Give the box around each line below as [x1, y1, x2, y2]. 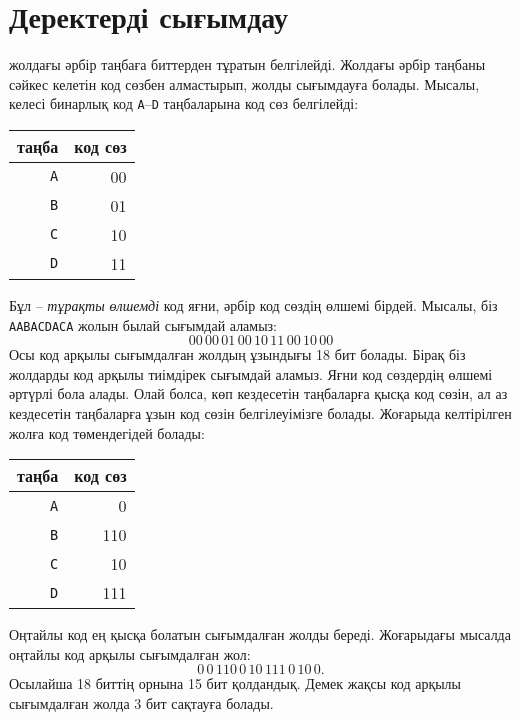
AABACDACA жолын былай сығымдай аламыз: [9, 314, 278, 335]
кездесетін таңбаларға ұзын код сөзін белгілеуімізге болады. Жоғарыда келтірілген [9, 403, 512, 423]
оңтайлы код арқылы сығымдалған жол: [9, 643, 251, 664]
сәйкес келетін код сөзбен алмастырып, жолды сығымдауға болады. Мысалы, [9, 73, 480, 94]
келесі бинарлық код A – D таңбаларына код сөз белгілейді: [9, 93, 359, 114]
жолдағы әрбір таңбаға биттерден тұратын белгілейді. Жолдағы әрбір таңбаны [9, 54, 486, 75]
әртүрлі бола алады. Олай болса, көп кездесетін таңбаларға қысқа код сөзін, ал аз [9, 383, 508, 404]
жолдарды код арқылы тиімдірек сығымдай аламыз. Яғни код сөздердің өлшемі [9, 363, 493, 384]
